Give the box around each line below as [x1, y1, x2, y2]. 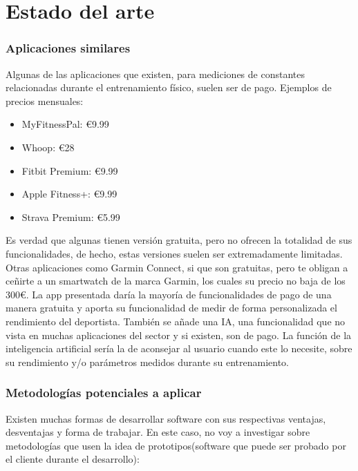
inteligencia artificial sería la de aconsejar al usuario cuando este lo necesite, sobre [6, 341, 352, 356]
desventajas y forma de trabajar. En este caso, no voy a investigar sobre [6, 425, 310, 439]
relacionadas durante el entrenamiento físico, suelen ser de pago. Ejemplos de [6, 80, 332, 95]
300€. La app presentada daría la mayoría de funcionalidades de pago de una [6, 287, 332, 301]
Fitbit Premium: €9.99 [21, 163, 118, 177]
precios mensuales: [6, 93, 84, 108]
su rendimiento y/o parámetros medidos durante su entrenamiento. [6, 354, 290, 369]
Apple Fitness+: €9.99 [21, 186, 117, 201]
